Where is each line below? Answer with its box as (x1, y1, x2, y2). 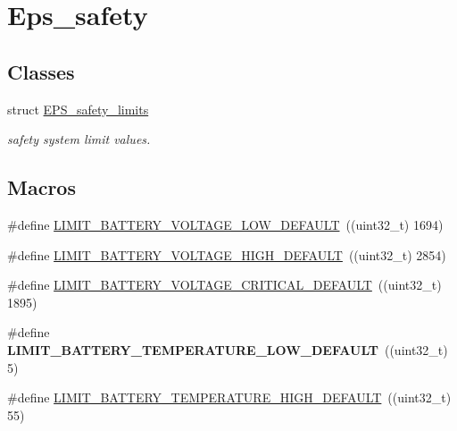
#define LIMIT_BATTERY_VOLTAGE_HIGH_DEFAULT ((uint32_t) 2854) (7, 245, 446, 264)
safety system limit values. (7, 130, 151, 148)
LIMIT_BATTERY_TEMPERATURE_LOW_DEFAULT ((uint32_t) (7, 340, 448, 359)
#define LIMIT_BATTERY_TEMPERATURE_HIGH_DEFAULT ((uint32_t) (7, 388, 452, 407)
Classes (7, 57, 75, 85)
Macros (7, 173, 76, 201)
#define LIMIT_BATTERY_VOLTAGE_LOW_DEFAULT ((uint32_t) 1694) (7, 215, 444, 233)
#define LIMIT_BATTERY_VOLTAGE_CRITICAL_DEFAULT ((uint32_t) (7, 275, 442, 294)
